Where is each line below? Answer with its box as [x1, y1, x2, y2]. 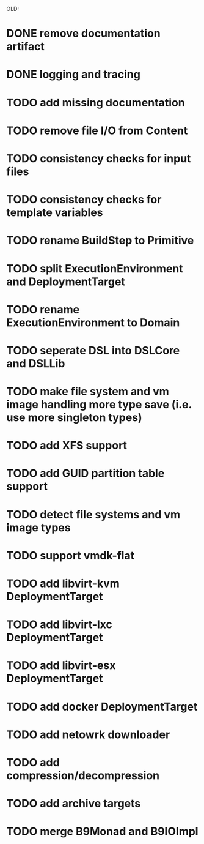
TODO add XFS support [6, 439, 127, 452]
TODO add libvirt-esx [6, 659, 116, 673]
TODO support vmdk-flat [6, 548, 135, 562]
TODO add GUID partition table [6, 466, 165, 480]
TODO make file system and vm [6, 385, 169, 398]
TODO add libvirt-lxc [6, 618, 113, 632]
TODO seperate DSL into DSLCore [6, 343, 180, 357]
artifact [6, 40, 45, 54]
